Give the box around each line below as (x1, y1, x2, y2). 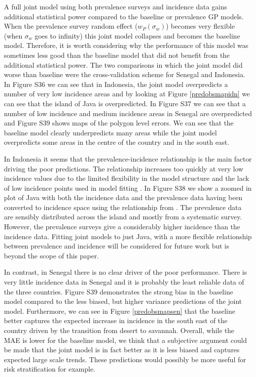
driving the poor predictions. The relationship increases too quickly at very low (4, 163, 244, 173)
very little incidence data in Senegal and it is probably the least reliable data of (4, 277, 244, 287)
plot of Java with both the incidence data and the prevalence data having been (4, 192, 243, 203)
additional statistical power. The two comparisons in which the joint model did (4, 59, 243, 70)
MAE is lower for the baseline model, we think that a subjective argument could (4, 335, 247, 345)
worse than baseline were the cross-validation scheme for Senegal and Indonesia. (4, 69, 246, 80)
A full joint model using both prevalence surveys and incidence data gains (4, 1, 227, 11)
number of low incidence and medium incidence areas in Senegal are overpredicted (4, 108, 252, 118)
